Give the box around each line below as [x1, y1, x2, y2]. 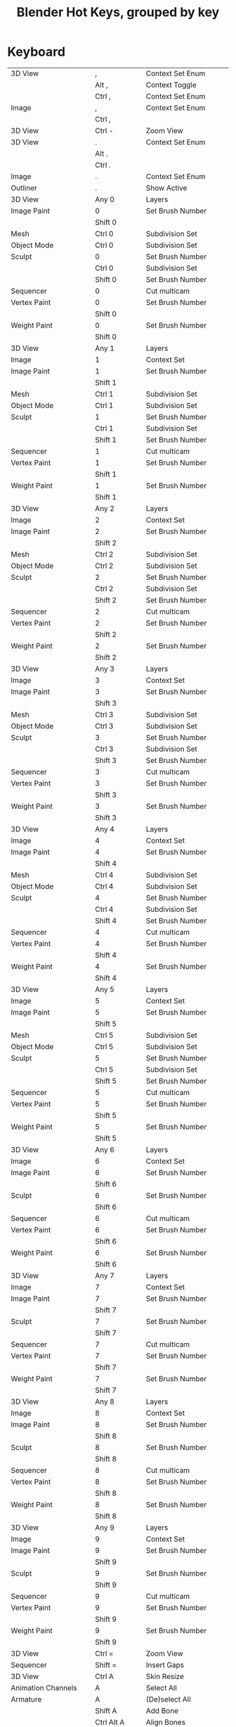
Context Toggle [145, 80, 197, 89]
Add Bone [145, 1706, 179, 1716]
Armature [11, 1694, 42, 1704]
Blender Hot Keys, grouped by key [16, 4, 220, 20]
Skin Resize [145, 1671, 185, 1681]
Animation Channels [11, 1683, 77, 1692]
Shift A [94, 1706, 117, 1716]
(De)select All [145, 1694, 191, 1704]
